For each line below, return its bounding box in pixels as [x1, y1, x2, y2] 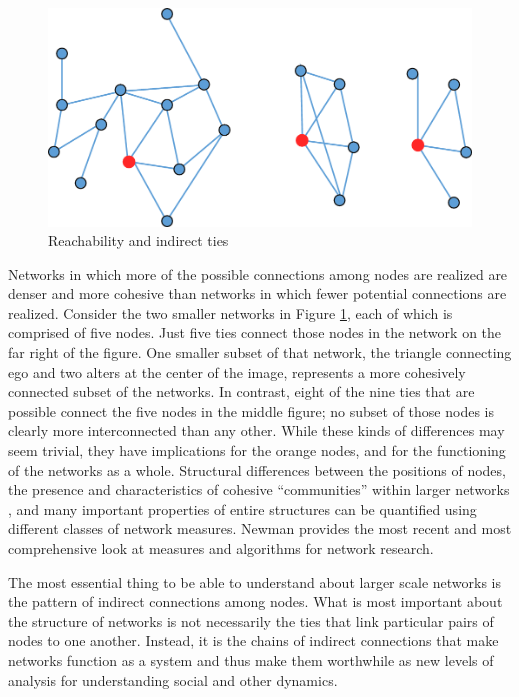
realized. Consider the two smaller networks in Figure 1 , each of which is [8, 302, 453, 323]
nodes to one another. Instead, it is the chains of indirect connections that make [8, 630, 499, 651]
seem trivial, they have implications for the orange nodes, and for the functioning [8, 440, 506, 461]
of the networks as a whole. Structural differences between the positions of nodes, [8, 459, 506, 480]
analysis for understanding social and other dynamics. [8, 669, 338, 690]
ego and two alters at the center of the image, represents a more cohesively [8, 361, 466, 382]
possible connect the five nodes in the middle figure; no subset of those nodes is [8, 400, 494, 421]
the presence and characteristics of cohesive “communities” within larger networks [8, 479, 510, 500]
